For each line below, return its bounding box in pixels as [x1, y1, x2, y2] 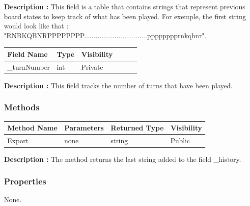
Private [81, 61, 103, 72]
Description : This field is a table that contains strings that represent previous [4, 1, 245, 11]
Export [7, 135, 29, 145]
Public [170, 135, 190, 145]
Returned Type [111, 123, 164, 133]
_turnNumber [7, 61, 50, 72]
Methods [4, 101, 40, 113]
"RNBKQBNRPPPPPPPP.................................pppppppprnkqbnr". [4, 30, 207, 40]
